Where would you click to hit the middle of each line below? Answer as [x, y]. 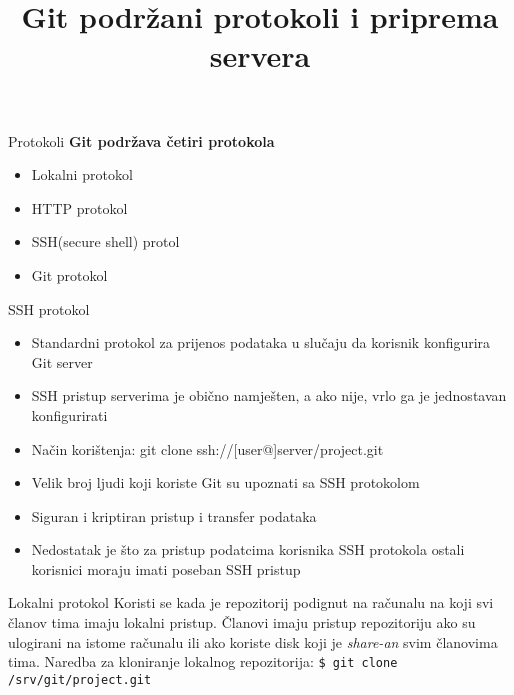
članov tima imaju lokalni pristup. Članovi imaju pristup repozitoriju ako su [242, 622]
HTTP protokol [79, 207]
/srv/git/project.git [80, 679]
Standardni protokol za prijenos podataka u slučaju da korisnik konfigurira [261, 342]
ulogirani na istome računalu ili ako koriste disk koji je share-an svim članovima [253, 641]
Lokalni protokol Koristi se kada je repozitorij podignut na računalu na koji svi [251, 602]
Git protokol [69, 274]
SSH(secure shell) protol [105, 241]
